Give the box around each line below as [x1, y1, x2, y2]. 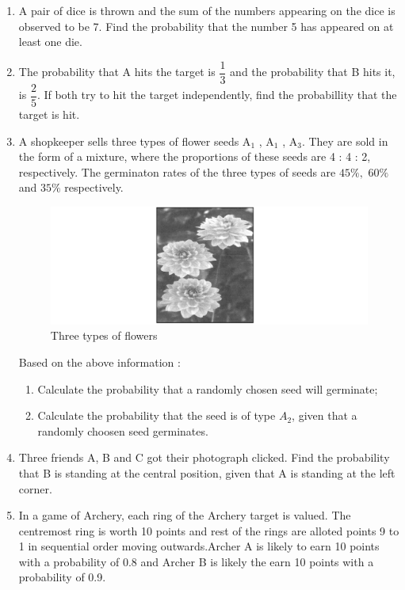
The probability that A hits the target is [18, 63, 216, 80]
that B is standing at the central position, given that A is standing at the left [18, 464, 395, 481]
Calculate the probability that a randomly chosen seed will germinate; [37, 380, 378, 397]
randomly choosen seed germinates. [37, 422, 208, 439]
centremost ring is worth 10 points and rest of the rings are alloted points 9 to [18, 522, 399, 539]
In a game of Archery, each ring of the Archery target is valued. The [18, 507, 351, 523]
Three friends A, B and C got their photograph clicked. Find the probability [18, 449, 390, 466]
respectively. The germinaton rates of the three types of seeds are [18, 163, 336, 180]
